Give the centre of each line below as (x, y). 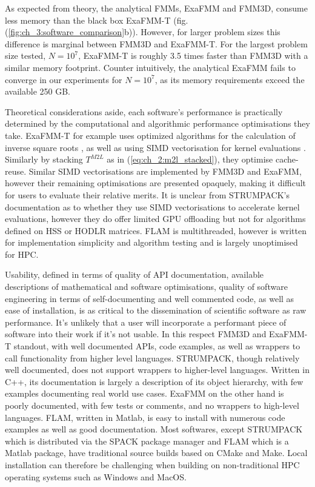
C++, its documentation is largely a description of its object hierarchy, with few (154, 381)
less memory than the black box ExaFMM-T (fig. (97, 20)
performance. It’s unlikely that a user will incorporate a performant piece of (146, 322)
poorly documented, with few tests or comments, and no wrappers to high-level (152, 405)
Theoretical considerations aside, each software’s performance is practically (144, 111)
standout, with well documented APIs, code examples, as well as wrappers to (157, 346)
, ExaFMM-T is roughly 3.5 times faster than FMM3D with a (193, 55)
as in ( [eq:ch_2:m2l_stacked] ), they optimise (190, 159)
